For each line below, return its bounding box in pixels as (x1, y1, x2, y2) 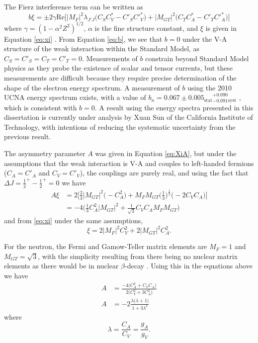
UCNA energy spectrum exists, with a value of (4, 92, 146, 102)
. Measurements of (82, 53, 138, 63)
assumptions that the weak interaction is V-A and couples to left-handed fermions (4, 158, 254, 168)
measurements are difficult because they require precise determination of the (4, 72, 237, 83)
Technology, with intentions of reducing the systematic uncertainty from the (4, 121, 236, 132)
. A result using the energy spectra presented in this (94, 102, 254, 112)
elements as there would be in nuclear (4, 260, 119, 271)
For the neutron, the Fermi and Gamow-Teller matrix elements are (4, 241, 207, 252)
